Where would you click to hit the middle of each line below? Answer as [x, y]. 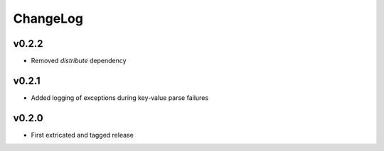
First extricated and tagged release [82, 135]
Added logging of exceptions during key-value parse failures [120, 97]
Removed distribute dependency [79, 61]
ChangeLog [48, 18]
